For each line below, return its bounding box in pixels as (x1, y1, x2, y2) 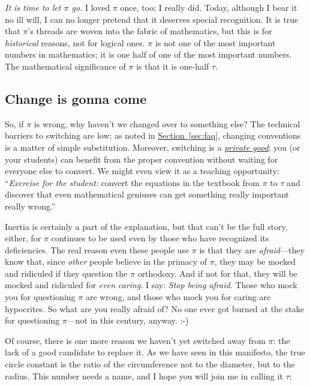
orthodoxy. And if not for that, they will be (137, 267, 297, 279)
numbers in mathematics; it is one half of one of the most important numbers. (5, 48, 292, 61)
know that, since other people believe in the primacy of (5, 255, 207, 268)
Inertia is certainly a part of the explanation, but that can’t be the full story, (5, 220, 288, 232)
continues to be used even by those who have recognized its (51, 232, 269, 244)
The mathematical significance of (5, 59, 126, 72)
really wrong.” (5, 199, 56, 212)
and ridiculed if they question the (5, 267, 128, 279)
